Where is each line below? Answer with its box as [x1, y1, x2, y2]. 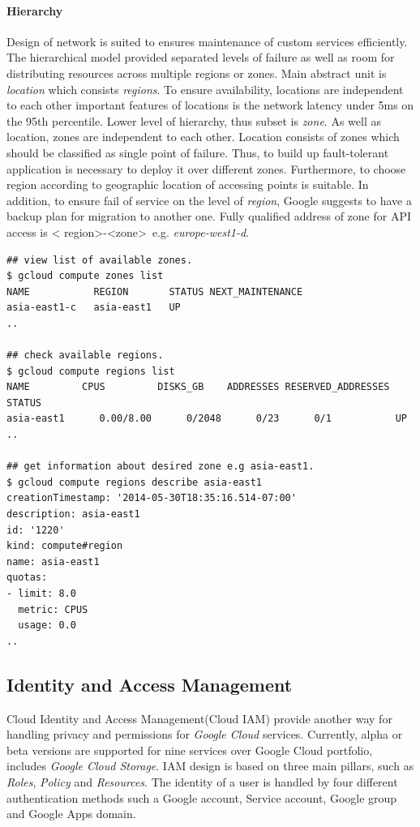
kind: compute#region [6, 540, 123, 552]
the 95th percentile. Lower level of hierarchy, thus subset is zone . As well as [6, 112, 381, 129]
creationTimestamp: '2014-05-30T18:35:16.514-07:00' [6, 492, 297, 504]
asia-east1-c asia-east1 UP [6, 302, 181, 314]
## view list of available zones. [6, 254, 193, 266]
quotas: [6, 572, 48, 584]
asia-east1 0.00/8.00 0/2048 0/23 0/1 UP [6, 413, 407, 425]
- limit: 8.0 [6, 587, 76, 599]
